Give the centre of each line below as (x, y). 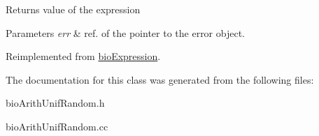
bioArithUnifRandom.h (55, 103)
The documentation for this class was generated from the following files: (160, 79)
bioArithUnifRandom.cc (57, 126)
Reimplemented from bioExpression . (83, 56)
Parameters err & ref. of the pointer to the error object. (125, 32)
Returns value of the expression (73, 9)
